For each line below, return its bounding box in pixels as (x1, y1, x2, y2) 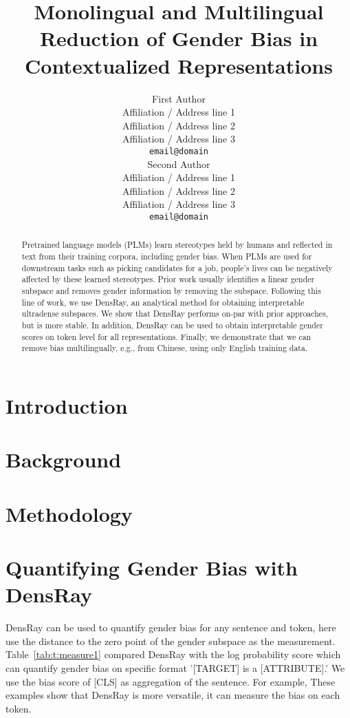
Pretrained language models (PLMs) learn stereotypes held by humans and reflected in (21, 239, 333, 251)
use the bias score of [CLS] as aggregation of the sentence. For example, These (6, 674, 336, 688)
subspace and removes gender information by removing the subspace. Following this (21, 284, 321, 296)
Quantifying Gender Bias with (6, 553, 298, 582)
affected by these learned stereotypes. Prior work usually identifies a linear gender (21, 273, 315, 285)
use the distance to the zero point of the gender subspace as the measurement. (6, 633, 336, 648)
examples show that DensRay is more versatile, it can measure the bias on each (6, 688, 340, 702)
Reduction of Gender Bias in (39, 24, 318, 52)
